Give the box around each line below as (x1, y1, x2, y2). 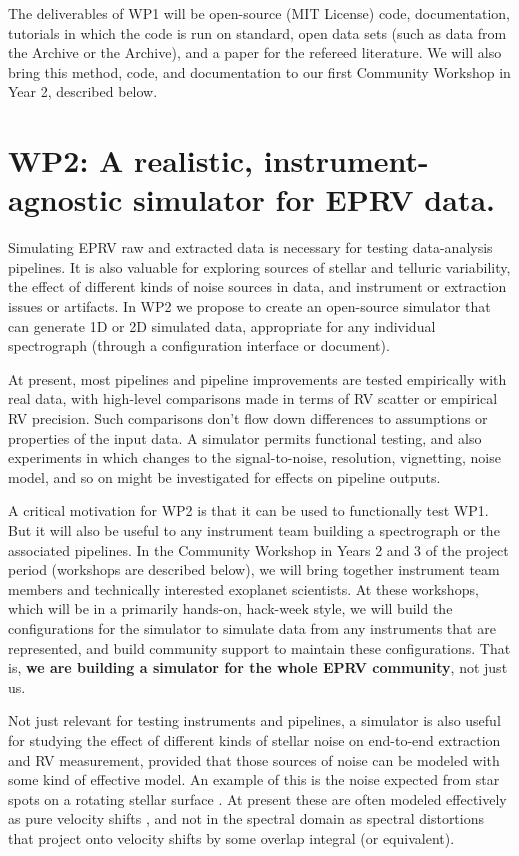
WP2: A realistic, (8, 140, 254, 181)
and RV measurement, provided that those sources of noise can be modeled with (8, 749, 500, 770)
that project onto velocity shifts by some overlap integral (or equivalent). (8, 827, 455, 848)
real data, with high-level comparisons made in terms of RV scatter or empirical (8, 388, 498, 409)
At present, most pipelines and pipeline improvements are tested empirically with (8, 368, 507, 389)
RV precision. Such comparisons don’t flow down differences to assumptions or (8, 408, 488, 429)
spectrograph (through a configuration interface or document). (8, 335, 390, 356)
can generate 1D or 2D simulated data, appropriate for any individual (8, 315, 436, 336)
